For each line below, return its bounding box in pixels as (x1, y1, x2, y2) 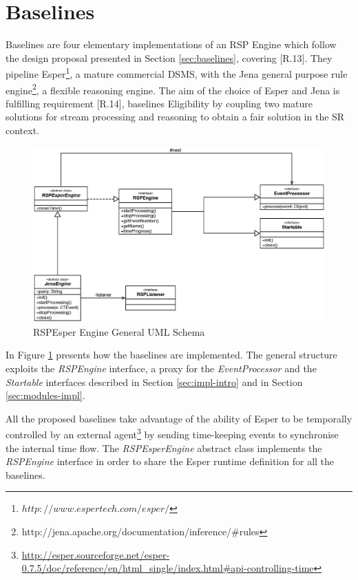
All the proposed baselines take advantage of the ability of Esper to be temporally (6, 411, 352, 425)
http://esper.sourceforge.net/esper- (21, 547, 170, 561)
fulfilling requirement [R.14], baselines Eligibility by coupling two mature (6, 96, 313, 110)
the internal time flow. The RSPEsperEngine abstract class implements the (6, 440, 322, 455)
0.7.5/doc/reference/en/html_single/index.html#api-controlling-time (21, 561, 314, 575)
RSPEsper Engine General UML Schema (33, 324, 205, 339)
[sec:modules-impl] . (6, 388, 85, 402)
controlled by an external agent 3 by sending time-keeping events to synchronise (6, 425, 339, 442)
